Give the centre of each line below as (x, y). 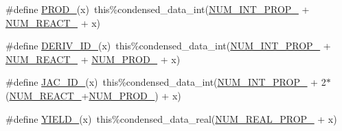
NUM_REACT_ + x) (53, 22)
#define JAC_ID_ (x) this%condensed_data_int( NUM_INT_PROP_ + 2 (166, 82)
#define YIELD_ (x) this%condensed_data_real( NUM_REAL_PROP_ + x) (171, 118)
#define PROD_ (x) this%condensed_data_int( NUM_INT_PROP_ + (158, 9)
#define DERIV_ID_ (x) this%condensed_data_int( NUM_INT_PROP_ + (168, 46)
